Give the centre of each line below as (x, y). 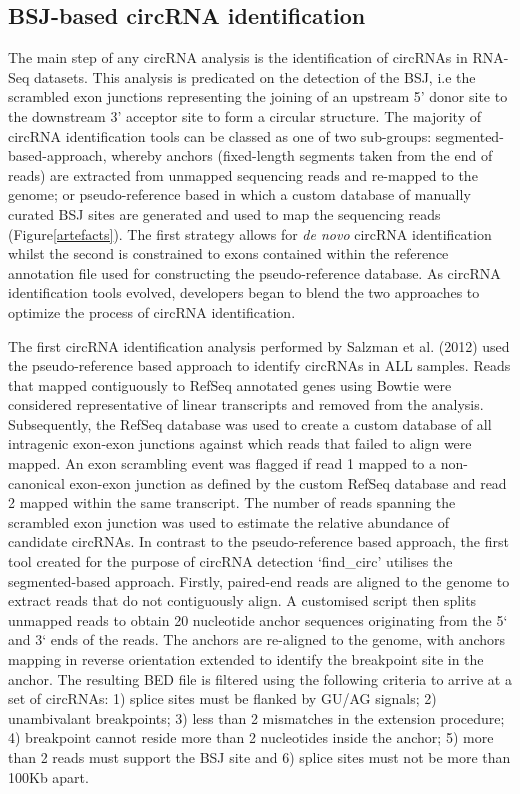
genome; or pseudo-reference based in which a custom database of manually (239, 194)
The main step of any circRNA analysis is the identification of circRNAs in (238, 57)
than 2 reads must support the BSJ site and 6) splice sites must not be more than (259, 756)
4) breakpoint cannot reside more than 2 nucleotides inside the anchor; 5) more (251, 737)
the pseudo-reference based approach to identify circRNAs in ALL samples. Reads (259, 365)
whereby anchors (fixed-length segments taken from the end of (302, 155)
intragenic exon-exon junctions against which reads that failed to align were (240, 443)
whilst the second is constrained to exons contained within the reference (228, 253)
